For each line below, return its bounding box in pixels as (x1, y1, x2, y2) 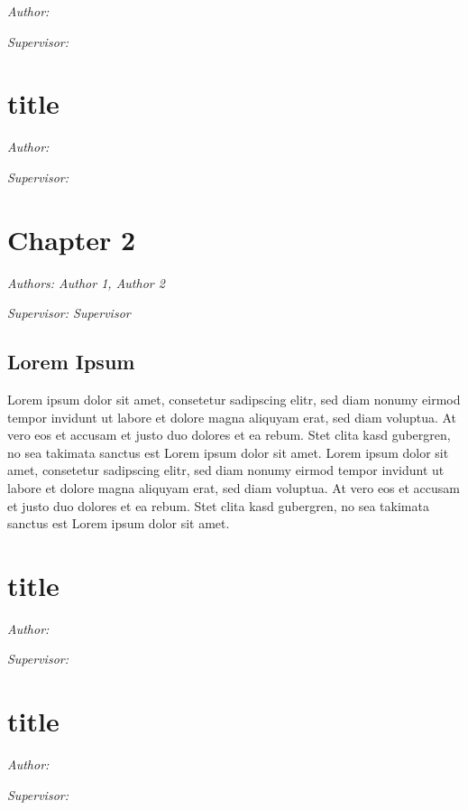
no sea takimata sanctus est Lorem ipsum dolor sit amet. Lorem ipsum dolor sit (7, 442, 449, 461)
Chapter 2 (7, 220, 136, 257)
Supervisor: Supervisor (7, 303, 131, 322)
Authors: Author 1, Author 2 (7, 273, 165, 292)
